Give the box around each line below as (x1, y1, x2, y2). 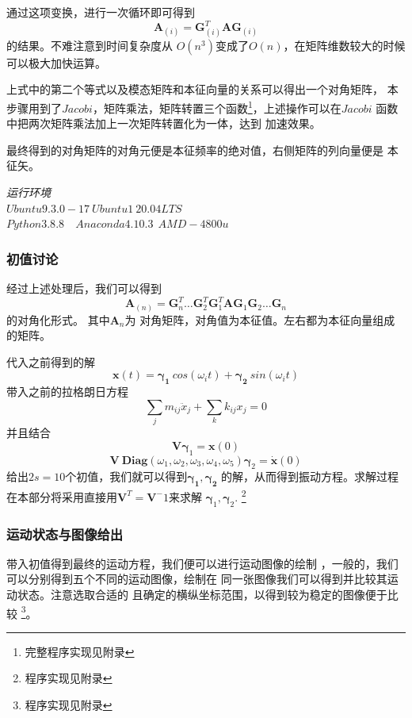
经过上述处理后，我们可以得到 (6, 280, 162, 297)
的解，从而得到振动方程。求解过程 (221, 468, 399, 485)
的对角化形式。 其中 (6, 311, 110, 328)
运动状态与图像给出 (6, 524, 124, 543)
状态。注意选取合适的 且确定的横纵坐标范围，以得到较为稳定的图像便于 (17, 586, 387, 602)
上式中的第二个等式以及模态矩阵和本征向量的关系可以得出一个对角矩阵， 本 (6, 81, 399, 98)
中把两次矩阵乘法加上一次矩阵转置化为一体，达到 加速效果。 (6, 115, 321, 132)
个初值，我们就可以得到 (65, 468, 188, 485)
